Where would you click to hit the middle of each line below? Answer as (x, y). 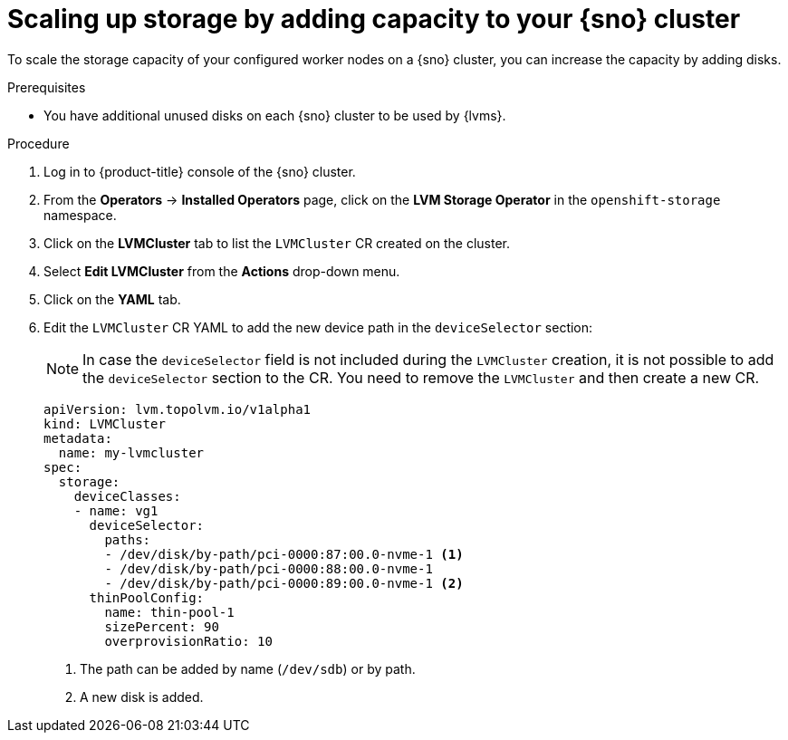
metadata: (78, 438)
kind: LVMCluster (105, 423)
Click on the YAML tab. (112, 299)
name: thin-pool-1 (169, 612)
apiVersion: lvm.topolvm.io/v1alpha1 (178, 409)
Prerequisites (47, 87)
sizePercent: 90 (162, 626)
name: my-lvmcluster (131, 452)
